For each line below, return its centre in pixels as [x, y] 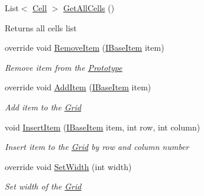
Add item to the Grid [43, 107]
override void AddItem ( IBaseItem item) [78, 87]
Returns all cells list [41, 27]
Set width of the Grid [43, 186]
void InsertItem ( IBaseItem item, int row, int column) [103, 127]
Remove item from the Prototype [64, 67]
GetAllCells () [89, 8]
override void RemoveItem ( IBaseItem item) [85, 48]
